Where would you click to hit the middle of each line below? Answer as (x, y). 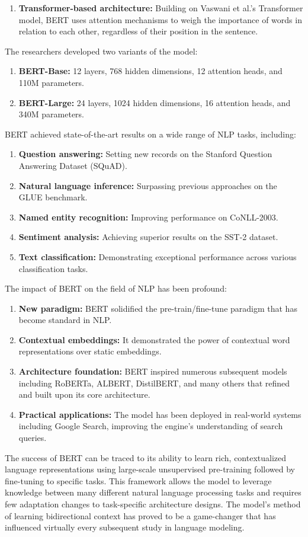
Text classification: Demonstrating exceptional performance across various (158, 256)
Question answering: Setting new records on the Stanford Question (145, 154)
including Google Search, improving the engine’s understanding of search (151, 426)
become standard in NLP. (65, 320)
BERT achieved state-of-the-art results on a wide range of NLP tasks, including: (150, 134)
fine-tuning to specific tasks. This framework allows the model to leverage (138, 480)
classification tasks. (53, 268)
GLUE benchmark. (53, 197)
